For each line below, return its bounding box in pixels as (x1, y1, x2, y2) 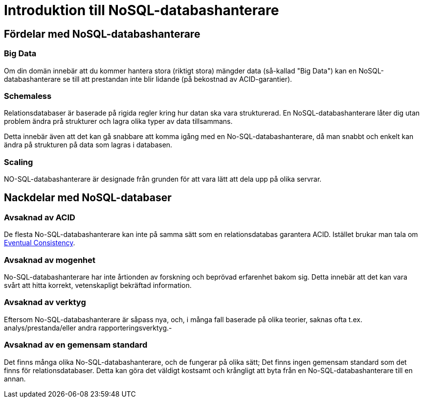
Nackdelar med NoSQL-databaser (4, 191, 172, 204)
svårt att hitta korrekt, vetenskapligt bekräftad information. (4, 281, 192, 290)
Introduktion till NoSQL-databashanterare (4, 2, 279, 19)
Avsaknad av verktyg (4, 297, 86, 307)
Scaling (4, 157, 33, 167)
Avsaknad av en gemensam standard (4, 340, 148, 350)
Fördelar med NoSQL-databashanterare (4, 27, 200, 40)
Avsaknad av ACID (4, 212, 75, 222)
